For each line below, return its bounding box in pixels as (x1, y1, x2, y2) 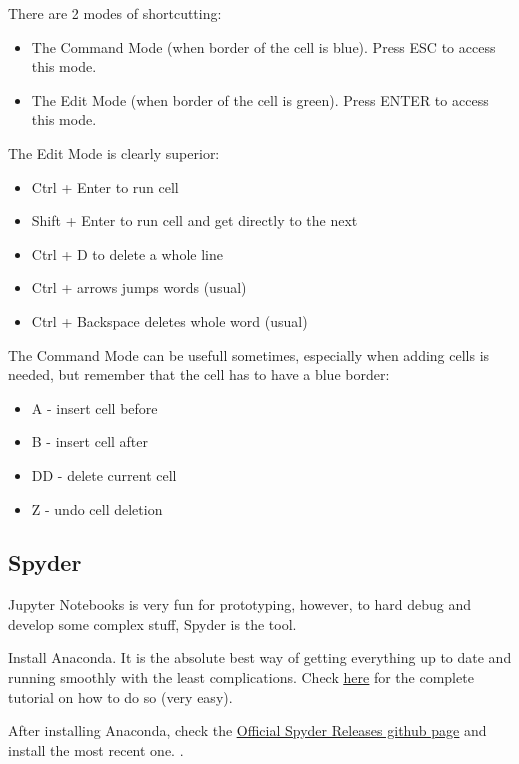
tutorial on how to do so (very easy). (8, 686, 233, 707)
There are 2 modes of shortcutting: (8, 3, 222, 23)
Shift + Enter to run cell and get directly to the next (31, 210, 358, 231)
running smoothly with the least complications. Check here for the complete (8, 667, 474, 688)
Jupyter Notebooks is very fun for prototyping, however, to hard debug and (8, 594, 472, 615)
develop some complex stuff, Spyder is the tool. (8, 613, 297, 634)
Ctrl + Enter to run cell (31, 176, 179, 197)
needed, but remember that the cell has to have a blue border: (8, 364, 390, 385)
